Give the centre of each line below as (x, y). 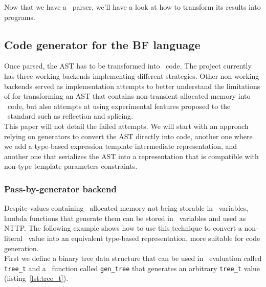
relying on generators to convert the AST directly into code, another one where (128, 136)
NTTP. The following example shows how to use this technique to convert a (123, 228)
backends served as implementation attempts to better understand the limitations (132, 86)
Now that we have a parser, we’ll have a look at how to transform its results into (132, 7)
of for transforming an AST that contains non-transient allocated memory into (127, 96)
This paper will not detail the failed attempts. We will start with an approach (126, 126)
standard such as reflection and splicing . (70, 116)
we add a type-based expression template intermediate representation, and (121, 146)
